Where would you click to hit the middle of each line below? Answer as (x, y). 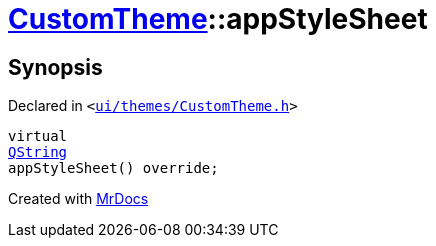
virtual (38, 136)
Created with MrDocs (78, 199)
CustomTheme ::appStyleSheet (218, 19)
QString (38, 152)
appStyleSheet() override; (113, 168)
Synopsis (55, 67)
